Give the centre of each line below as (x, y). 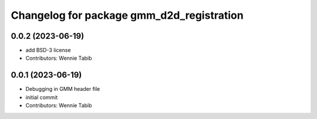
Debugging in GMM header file (63, 89)
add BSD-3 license (48, 50)
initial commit (42, 97)
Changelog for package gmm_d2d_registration (127, 15)
